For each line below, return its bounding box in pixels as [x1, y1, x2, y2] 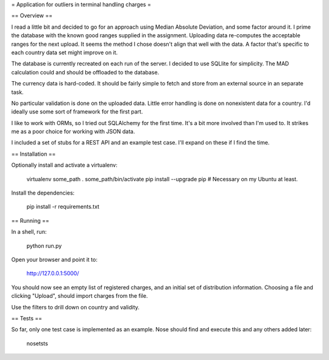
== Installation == [11, 150, 56, 157]
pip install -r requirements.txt [26, 203, 100, 211]
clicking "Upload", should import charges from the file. [11, 292, 148, 300]
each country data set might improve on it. [11, 49, 118, 56]
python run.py [26, 242, 62, 250]
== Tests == [11, 314, 43, 322]
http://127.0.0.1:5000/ [26, 270, 79, 277]
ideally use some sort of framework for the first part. [11, 108, 143, 115]
